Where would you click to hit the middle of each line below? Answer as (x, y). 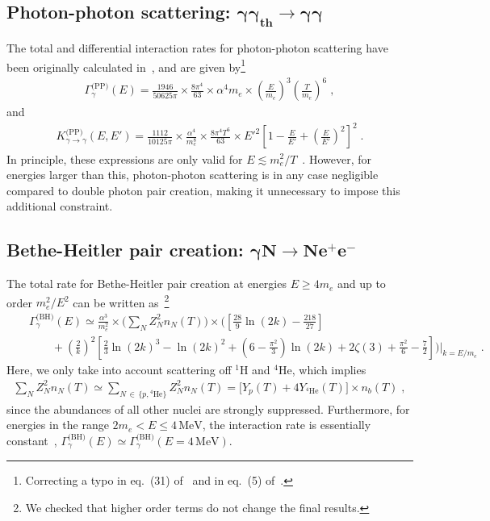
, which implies (329, 369)
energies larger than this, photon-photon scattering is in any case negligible (193, 175)
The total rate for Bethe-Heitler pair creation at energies (147, 283)
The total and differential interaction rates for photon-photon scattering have (197, 48)
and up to (361, 283)
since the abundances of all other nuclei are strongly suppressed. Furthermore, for (208, 408)
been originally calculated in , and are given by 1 (126, 65)
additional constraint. (60, 206)
